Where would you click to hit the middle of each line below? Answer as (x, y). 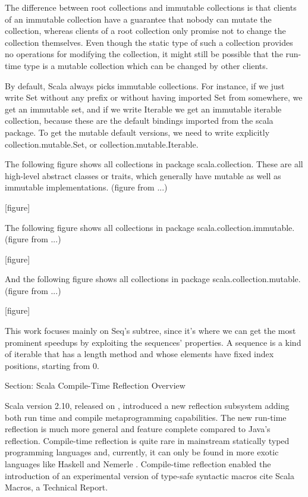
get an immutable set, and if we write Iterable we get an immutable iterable (143, 109)
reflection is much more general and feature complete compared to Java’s (138, 429)
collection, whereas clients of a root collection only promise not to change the (145, 31)
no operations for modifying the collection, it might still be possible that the (144, 54)
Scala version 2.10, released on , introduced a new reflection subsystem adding (147, 406)
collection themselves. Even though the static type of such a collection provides (149, 42)
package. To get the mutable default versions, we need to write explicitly (137, 132)
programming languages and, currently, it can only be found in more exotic (142, 452)
